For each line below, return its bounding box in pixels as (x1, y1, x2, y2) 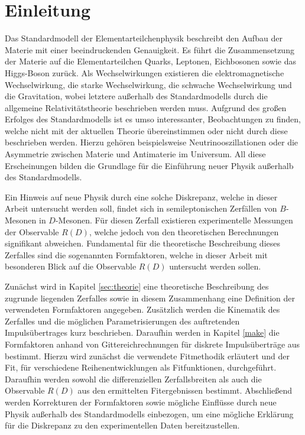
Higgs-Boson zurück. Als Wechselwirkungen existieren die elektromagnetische (5, 66, 284, 79)
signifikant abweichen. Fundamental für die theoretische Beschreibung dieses (5, 237, 281, 249)
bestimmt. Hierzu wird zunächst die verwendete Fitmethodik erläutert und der (5, 349, 290, 362)
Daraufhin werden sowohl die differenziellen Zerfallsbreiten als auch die (5, 372, 262, 385)
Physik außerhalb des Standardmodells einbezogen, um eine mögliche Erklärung (5, 407, 294, 420)
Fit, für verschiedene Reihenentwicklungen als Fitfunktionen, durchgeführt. (5, 361, 277, 374)
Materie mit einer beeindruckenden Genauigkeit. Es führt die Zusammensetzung (5, 43, 294, 56)
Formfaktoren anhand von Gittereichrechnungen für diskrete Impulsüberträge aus (5, 337, 300, 350)
